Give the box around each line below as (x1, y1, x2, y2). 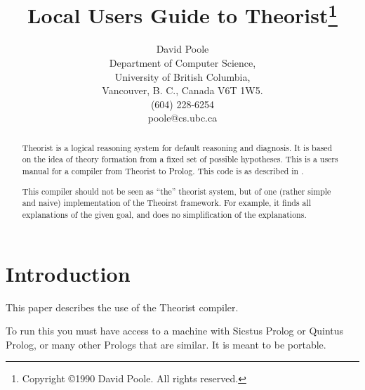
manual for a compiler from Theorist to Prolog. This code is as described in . (22, 165, 304, 177)
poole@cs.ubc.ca (147, 110, 218, 125)
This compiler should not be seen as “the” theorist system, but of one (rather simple (22, 185, 331, 197)
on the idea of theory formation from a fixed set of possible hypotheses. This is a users (22, 153, 338, 165)
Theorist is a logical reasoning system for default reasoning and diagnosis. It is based (22, 141, 333, 153)
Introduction (6, 259, 131, 287)
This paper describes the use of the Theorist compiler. (6, 299, 239, 314)
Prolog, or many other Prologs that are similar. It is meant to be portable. (6, 337, 326, 351)
